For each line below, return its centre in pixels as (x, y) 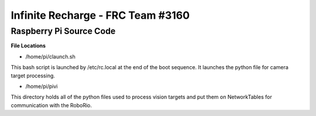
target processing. (33, 76)
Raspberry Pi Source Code (63, 31)
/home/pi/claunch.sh (50, 56)
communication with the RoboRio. (51, 105)
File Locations (28, 46)
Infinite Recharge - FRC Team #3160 (100, 15)
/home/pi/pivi (42, 86)
